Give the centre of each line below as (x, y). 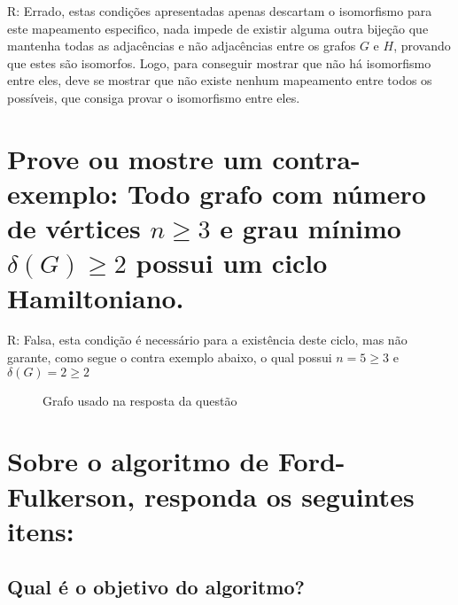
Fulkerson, (71, 496)
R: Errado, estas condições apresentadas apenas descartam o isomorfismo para (220, 11)
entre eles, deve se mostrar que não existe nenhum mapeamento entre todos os (220, 80)
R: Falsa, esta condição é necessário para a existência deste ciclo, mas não (207, 340)
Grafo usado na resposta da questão (140, 400)
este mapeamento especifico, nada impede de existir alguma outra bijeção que (218, 28)
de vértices (74, 228)
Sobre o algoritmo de (138, 461)
